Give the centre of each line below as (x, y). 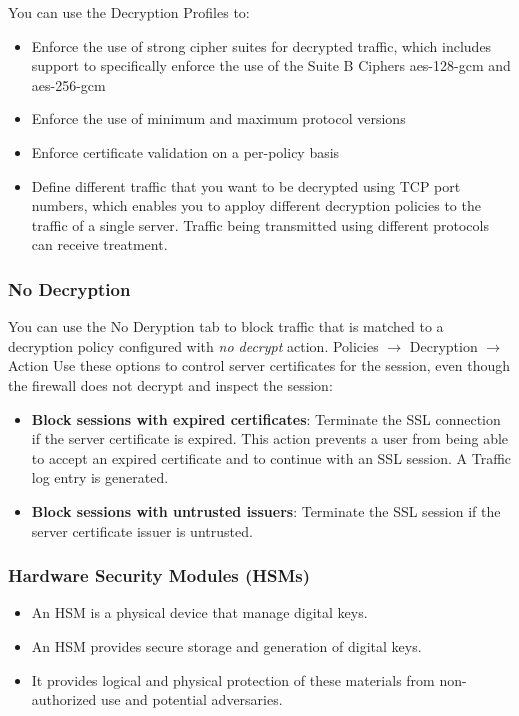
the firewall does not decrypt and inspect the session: (170, 384)
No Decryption (69, 288)
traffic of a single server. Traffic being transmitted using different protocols (260, 224)
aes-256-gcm (68, 84)
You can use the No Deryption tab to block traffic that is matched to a (226, 326)
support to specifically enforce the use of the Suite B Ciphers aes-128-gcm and (271, 65)
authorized (64, 699)
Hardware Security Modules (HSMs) (159, 575)
